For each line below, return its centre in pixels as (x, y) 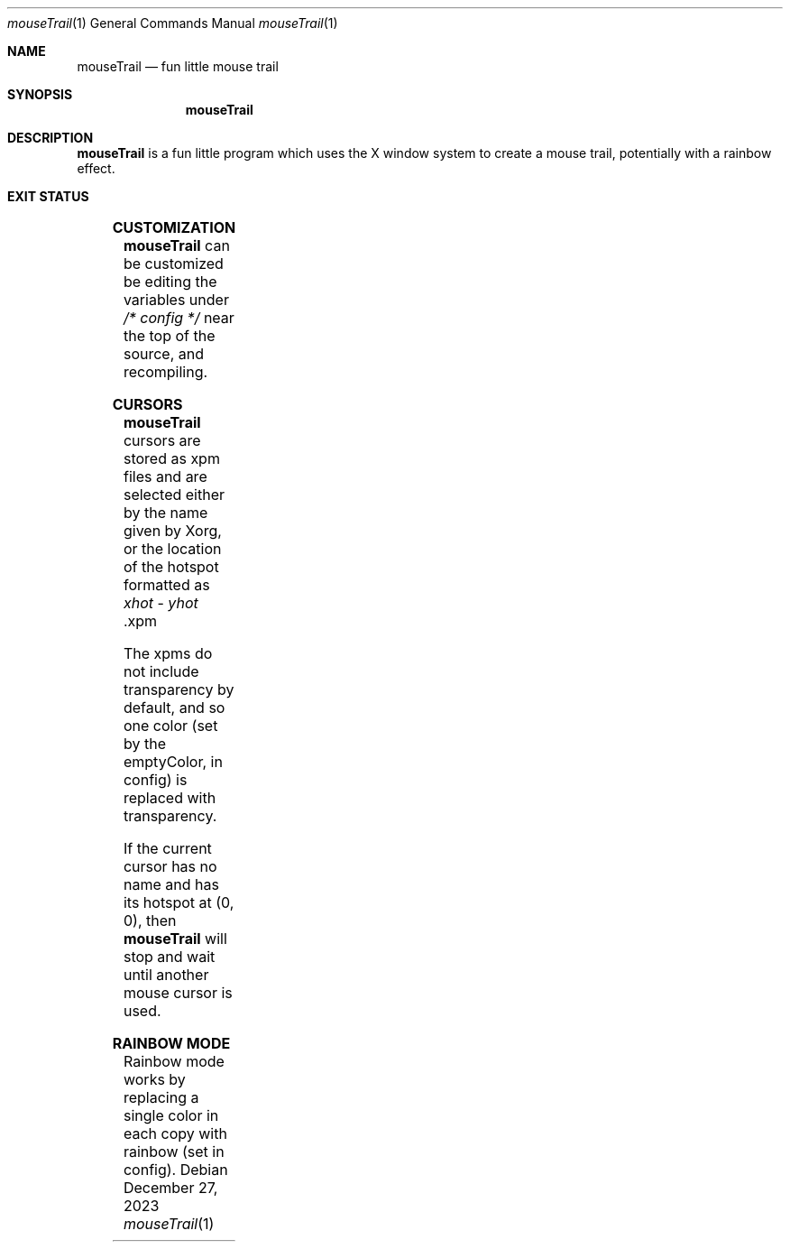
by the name (165, 513)
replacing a (161, 1097)
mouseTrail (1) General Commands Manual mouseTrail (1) (173, 23)
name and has (171, 884)
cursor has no (170, 866)
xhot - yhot (161, 603)
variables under (176, 300)
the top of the (169, 336)
